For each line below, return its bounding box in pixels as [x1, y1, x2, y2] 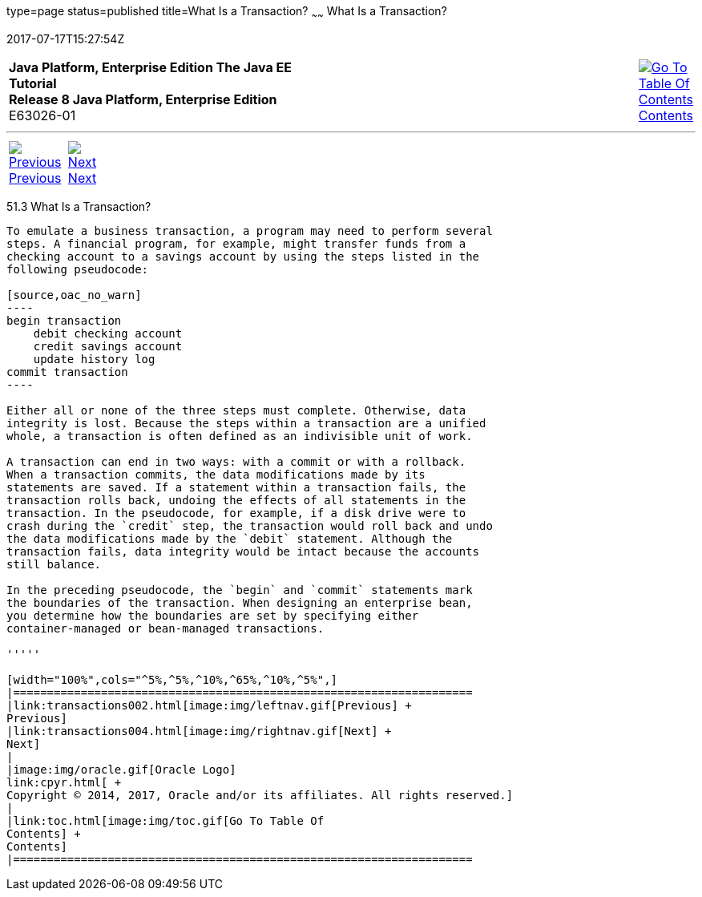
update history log [33, 352, 155, 366]
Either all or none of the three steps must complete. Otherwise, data [6, 403, 466, 417]
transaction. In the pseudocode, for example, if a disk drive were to [6, 506, 466, 519]
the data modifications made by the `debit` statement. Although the [6, 531, 453, 545]
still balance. [6, 557, 102, 571]
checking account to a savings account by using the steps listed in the [6, 249, 480, 263]
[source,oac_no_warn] [6, 288, 142, 301]
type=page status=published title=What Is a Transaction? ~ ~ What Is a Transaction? [6, 4, 447, 21]
